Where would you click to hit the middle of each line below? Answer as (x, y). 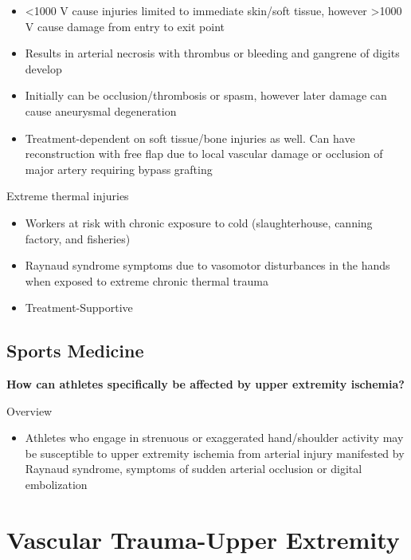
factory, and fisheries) (78, 238)
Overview (29, 410)
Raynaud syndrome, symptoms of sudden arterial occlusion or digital (194, 469)
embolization (56, 485)
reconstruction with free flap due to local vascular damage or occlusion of (204, 154)
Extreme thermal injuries (68, 196)
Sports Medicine (75, 351)
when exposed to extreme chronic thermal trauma (147, 280)
